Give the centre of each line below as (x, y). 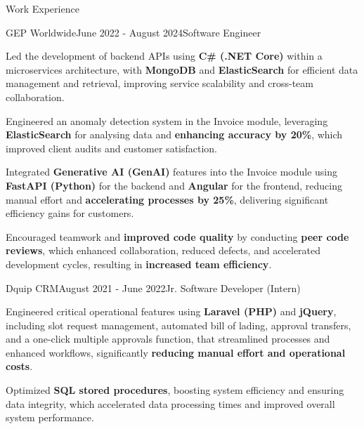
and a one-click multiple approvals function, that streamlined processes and (168, 339)
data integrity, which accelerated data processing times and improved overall (170, 403)
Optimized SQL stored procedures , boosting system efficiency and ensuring (175, 390)
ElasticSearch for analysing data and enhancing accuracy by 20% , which (174, 134)
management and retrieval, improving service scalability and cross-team (160, 83)
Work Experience (43, 8)
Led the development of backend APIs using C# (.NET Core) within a (164, 56)
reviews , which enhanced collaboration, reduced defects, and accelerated (163, 250)
